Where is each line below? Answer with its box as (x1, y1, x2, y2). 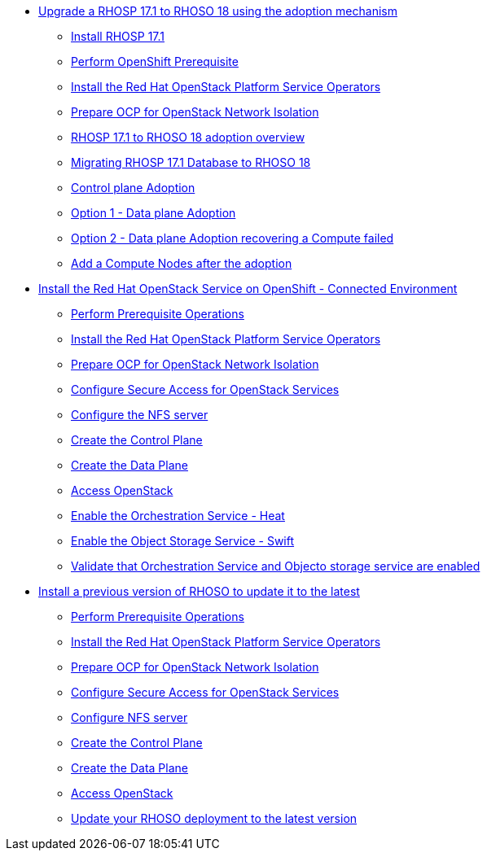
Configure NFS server (71, 711, 188, 724)
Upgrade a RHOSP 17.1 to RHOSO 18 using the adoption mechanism (38, 4, 397, 18)
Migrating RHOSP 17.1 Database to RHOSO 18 (71, 155, 311, 169)
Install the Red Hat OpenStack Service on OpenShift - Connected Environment (38, 282, 458, 295)
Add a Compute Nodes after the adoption (71, 256, 292, 270)
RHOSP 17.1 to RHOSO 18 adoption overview (71, 130, 305, 144)
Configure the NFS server (71, 408, 208, 422)
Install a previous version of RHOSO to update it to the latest (38, 584, 360, 598)
